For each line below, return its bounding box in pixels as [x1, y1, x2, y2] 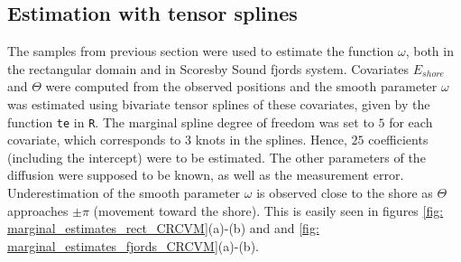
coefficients [368, 130, 429, 149]
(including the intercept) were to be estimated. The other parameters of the [7, 147, 426, 166]
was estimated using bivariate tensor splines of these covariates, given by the [7, 94, 430, 113]
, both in [405, 42, 454, 61]
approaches [7, 201, 69, 220]
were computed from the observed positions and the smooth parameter [45, 77, 438, 96]
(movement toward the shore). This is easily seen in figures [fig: [93, 201, 444, 220]
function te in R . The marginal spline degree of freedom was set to [7, 112, 374, 131]
